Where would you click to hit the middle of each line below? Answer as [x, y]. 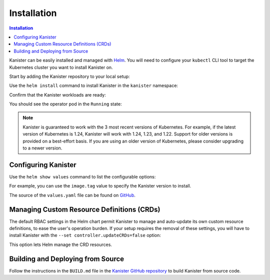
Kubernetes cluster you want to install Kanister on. [61, 67]
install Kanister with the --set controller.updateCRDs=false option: [85, 235]
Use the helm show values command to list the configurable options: [82, 176]
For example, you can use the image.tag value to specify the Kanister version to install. [100, 186]
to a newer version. [42, 148]
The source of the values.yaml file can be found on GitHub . [72, 195]
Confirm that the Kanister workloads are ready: [57, 94]
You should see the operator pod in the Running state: [65, 104]
